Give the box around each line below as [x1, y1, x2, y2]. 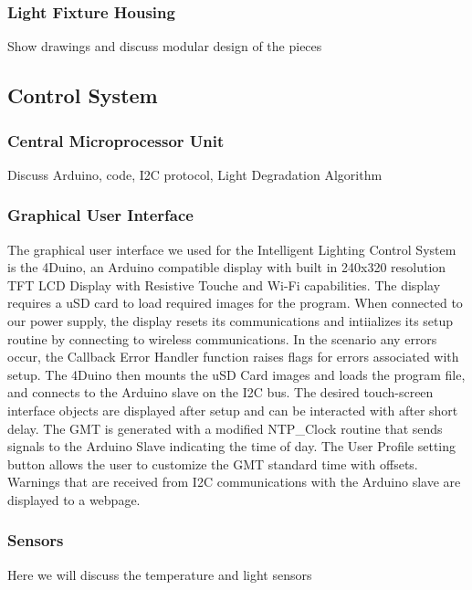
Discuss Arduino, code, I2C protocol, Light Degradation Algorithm [7, 164, 383, 184]
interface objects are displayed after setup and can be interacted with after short [7, 400, 458, 419]
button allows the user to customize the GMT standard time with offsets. [7, 454, 418, 473]
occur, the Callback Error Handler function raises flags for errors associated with [7, 347, 459, 366]
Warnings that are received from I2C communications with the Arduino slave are [7, 472, 461, 491]
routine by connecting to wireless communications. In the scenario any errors [7, 329, 437, 348]
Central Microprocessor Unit [7, 129, 225, 152]
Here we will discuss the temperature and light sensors [7, 564, 312, 584]
